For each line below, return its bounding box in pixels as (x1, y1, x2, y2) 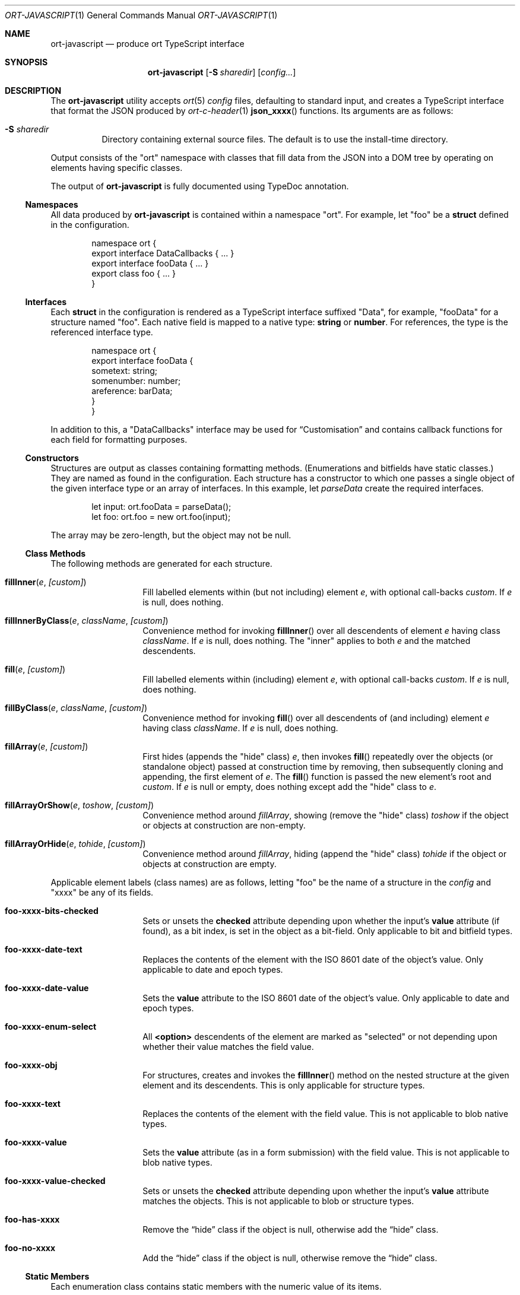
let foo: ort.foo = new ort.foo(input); (91, 512, 231, 522)
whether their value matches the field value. (142, 1042, 314, 1052)
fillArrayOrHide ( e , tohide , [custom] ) (5, 839, 146, 849)
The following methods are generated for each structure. (50, 558, 272, 569)
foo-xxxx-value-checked (5, 1176, 106, 1186)
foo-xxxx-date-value (5, 983, 89, 993)
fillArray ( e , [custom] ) (5, 741, 88, 751)
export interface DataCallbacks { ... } (91, 248, 234, 258)
